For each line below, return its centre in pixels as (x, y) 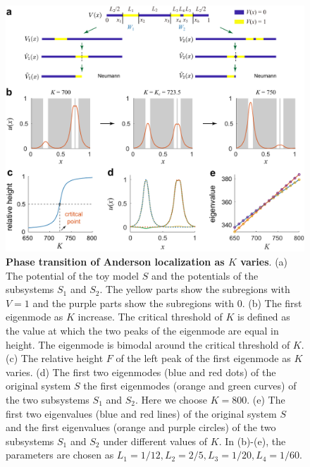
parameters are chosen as (60, 455)
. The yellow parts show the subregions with (195, 289)
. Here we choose (171, 399)
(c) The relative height (55, 358)
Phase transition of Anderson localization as (115, 262)
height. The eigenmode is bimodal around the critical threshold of (148, 344)
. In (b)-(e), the (252, 441)
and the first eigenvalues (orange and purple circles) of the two (141, 427)
